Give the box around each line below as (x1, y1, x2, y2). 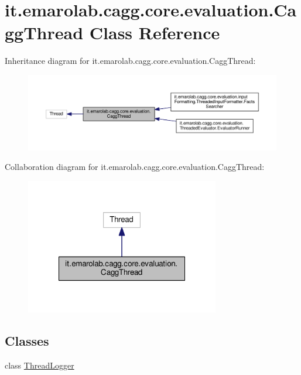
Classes (5, 331, 49, 349)
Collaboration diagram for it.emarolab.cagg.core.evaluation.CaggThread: (5, 161, 265, 173)
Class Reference (89, 21, 220, 45)
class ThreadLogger (5, 359, 74, 371)
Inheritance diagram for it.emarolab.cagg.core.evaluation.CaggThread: (5, 54, 256, 67)
